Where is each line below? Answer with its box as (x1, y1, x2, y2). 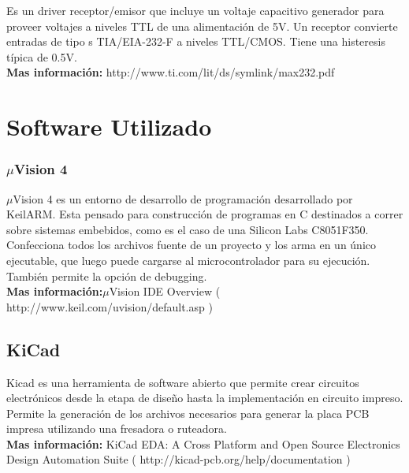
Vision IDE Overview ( (109, 283, 221, 300)
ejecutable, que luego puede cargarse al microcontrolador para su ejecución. (6, 251, 370, 268)
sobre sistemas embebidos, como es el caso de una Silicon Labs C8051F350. (6, 221, 369, 237)
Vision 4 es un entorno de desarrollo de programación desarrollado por (13, 190, 353, 207)
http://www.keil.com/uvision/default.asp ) (6, 298, 213, 315)
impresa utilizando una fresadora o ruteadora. (6, 420, 227, 437)
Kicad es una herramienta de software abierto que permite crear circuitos (6, 374, 359, 390)
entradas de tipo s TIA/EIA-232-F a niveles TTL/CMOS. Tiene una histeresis (6, 33, 385, 50)
